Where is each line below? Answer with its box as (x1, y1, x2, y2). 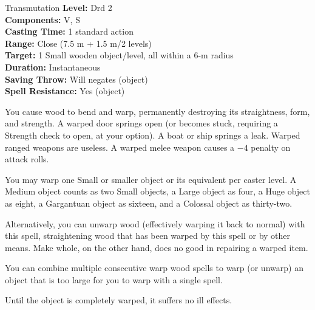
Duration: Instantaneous (5, 60, 101, 73)
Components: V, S (5, 13, 80, 26)
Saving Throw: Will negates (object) (5, 72, 148, 85)
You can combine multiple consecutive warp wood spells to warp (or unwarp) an (5, 261, 303, 274)
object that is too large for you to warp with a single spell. (5, 273, 223, 286)
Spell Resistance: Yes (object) (5, 84, 125, 97)
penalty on (251, 140, 291, 153)
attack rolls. (5, 153, 49, 165)
